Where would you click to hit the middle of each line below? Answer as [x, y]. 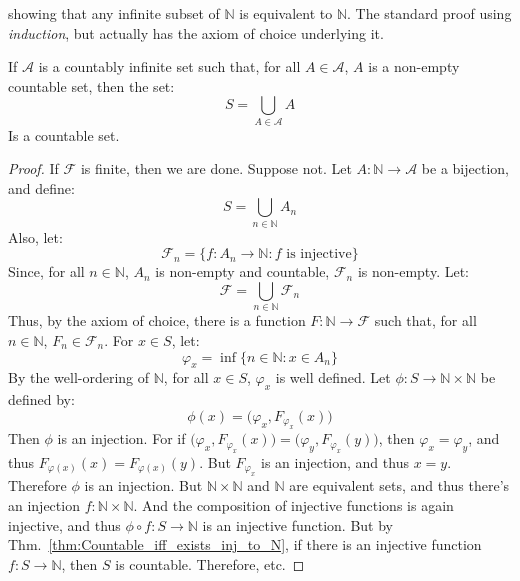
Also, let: [35, 236]
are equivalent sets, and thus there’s [399, 485]
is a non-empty [414, 66]
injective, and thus [64, 524]
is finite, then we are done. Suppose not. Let [216, 168]
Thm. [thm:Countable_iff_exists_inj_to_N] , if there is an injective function [245, 544]
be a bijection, [465, 168]
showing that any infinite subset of [114, 13]
